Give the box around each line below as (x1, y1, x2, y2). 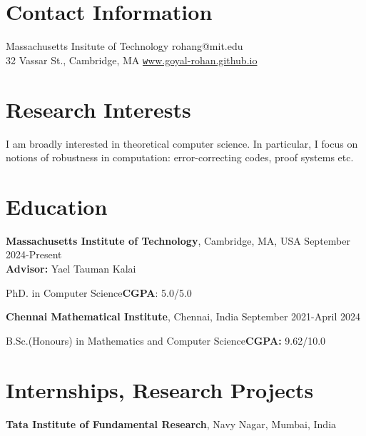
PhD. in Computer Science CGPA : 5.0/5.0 (6, 285, 192, 300)
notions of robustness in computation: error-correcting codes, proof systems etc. (6, 150, 354, 165)
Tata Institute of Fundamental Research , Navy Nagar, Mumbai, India (6, 416, 337, 431)
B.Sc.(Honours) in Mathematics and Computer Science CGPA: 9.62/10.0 (6, 333, 326, 348)
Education (6, 191, 108, 220)
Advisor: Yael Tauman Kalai (6, 261, 136, 275)
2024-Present (6, 247, 62, 262)
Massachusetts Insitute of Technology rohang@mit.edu (6, 39, 243, 54)
